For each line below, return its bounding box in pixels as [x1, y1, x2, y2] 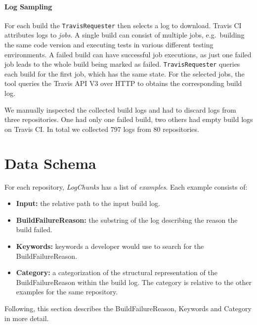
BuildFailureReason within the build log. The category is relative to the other [16, 277, 252, 287]
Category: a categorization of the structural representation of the [16, 267, 217, 278]
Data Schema [4, 153, 96, 173]
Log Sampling [4, 1, 52, 11]
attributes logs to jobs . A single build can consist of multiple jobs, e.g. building [4, 30, 245, 40]
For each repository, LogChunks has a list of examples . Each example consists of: [4, 181, 248, 192]
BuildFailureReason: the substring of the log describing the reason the [16, 214, 238, 225]
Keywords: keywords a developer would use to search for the [16, 241, 204, 251]
